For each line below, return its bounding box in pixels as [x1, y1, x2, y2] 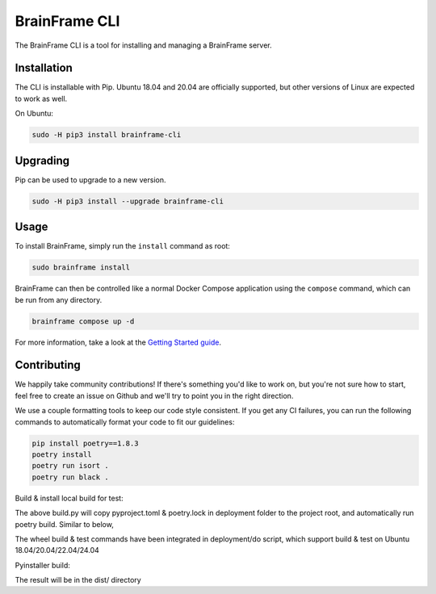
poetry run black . [31, 472, 109, 482]
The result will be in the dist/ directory [15, 575, 141, 585]
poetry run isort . [31, 461, 109, 471]
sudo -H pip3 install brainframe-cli [31, 130, 182, 140]
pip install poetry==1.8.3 [31, 438, 139, 448]
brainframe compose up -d [31, 316, 135, 326]
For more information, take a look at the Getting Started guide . [15, 337, 222, 347]
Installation [15, 61, 73, 75]
